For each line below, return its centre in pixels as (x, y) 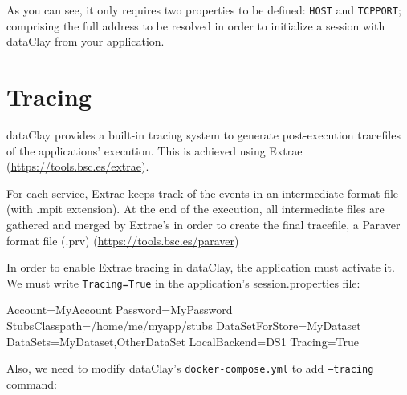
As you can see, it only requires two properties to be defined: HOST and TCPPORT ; (204, 10)
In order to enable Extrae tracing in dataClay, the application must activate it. (201, 267)
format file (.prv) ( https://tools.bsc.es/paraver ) (123, 240)
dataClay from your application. (85, 41)
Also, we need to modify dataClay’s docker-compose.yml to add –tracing (190, 368)
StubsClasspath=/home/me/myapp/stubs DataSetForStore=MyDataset (184, 325)
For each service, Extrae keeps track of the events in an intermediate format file (203, 193)
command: (32, 383)
